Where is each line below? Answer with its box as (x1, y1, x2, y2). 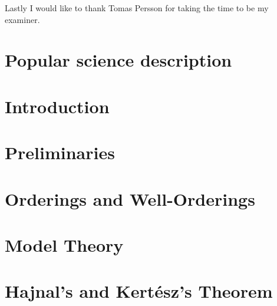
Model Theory (5, 232, 124, 256)
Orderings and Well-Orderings (5, 186, 255, 210)
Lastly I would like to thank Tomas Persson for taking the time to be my (5, 2, 269, 14)
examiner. (5, 13, 40, 25)
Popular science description (5, 48, 232, 72)
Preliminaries (5, 140, 115, 164)
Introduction (5, 94, 110, 118)
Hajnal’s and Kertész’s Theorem (5, 279, 273, 303)
